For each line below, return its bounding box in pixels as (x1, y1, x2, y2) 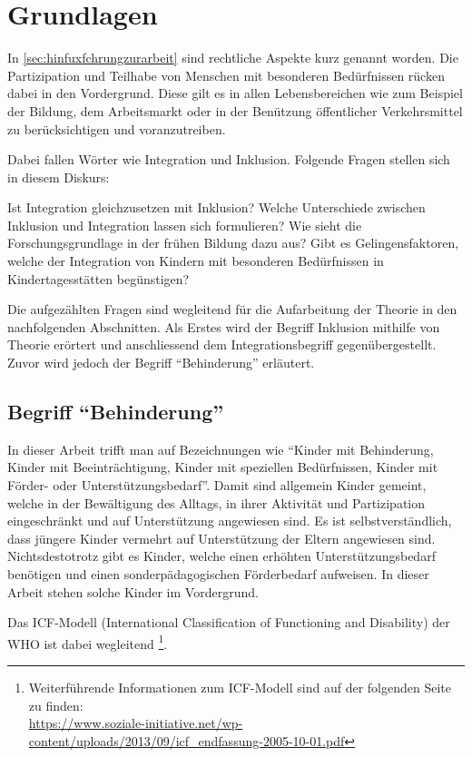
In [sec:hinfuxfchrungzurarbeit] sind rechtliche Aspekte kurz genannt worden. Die (7, 48, 458, 67)
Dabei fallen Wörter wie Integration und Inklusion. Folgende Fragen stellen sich (7, 150, 450, 169)
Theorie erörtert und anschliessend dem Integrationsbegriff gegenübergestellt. (7, 335, 437, 354)
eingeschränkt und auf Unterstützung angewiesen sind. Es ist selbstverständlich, (7, 511, 452, 530)
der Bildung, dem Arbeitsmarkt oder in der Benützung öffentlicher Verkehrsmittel (7, 101, 463, 120)
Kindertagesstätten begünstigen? (7, 269, 190, 288)
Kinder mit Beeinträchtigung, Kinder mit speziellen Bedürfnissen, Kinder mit (7, 457, 438, 477)
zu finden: (28, 695, 84, 714)
